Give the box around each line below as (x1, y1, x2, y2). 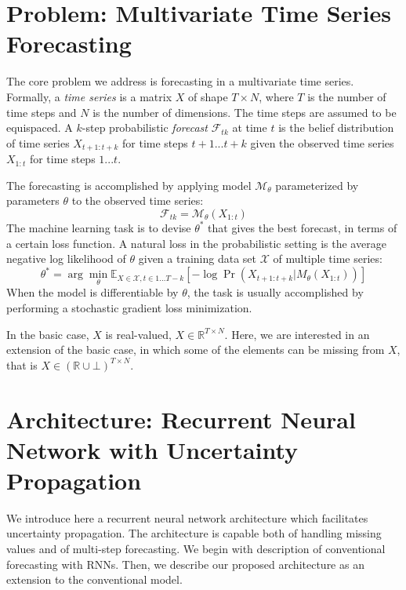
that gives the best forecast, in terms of (208, 219, 397, 235)
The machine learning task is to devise (6, 219, 191, 235)
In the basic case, (6, 326, 89, 342)
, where (259, 88, 294, 104)
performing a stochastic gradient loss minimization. (6, 300, 252, 316)
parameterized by (275, 177, 359, 193)
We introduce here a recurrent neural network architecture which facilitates (6, 509, 368, 526)
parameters (6, 192, 60, 209)
